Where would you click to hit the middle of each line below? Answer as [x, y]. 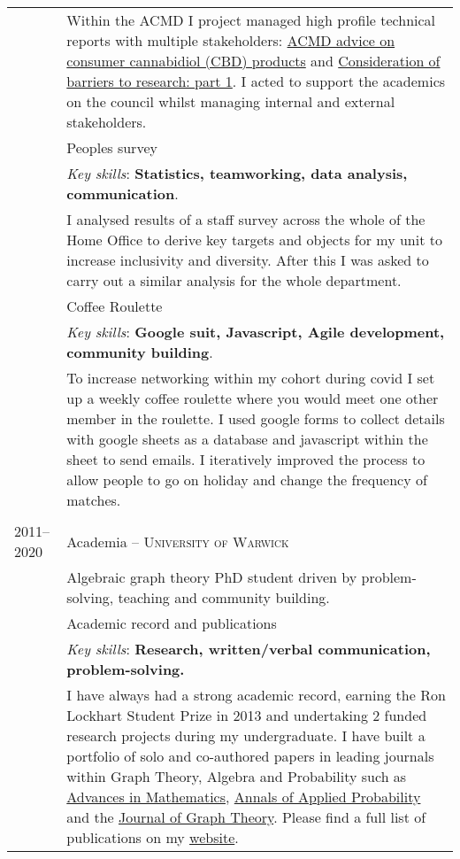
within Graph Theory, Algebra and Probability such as [237, 776]
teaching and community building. [224, 597]
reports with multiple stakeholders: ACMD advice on [231, 40]
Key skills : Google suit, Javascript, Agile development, [256, 332]
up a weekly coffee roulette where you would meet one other [253, 398]
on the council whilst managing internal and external [231, 101]
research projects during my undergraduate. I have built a [246, 735]
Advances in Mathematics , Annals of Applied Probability [244, 797]
